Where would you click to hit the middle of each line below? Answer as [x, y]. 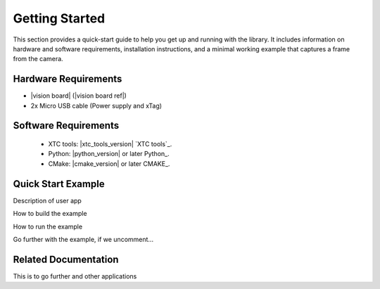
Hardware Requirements [68, 79]
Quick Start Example [59, 184]
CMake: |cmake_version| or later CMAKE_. [109, 163]
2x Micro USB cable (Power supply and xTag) [96, 105]
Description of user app [47, 200]
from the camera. [38, 59]
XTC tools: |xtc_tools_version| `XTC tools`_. [110, 144]
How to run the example [48, 226]
